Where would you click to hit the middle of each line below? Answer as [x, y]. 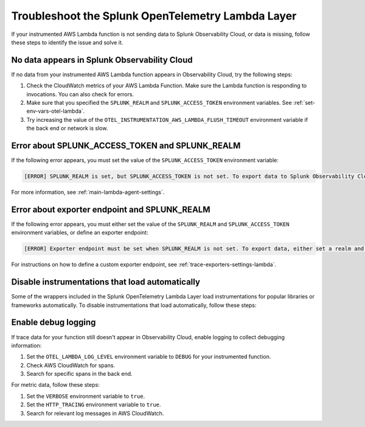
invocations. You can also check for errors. [80, 94]
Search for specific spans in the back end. [80, 374]
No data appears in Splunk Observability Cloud [102, 60]
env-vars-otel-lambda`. [56, 111]
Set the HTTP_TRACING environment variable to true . [94, 404]
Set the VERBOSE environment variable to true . [86, 396]
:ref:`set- [304, 103]
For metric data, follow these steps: [55, 385]
